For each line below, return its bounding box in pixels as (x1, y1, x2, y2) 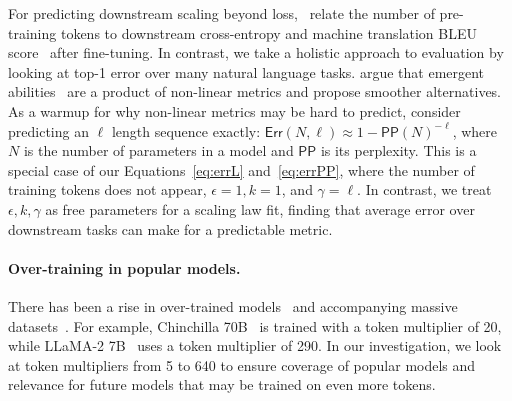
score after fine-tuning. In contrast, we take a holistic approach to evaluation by (8, 42, 504, 63)
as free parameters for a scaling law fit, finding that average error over (45, 198, 475, 219)
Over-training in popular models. (8, 257, 241, 278)
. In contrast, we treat (357, 179, 492, 200)
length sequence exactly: (111, 120, 261, 141)
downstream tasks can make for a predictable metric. (8, 218, 333, 239)
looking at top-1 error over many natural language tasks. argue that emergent (8, 61, 485, 82)
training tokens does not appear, (8, 179, 207, 200)
